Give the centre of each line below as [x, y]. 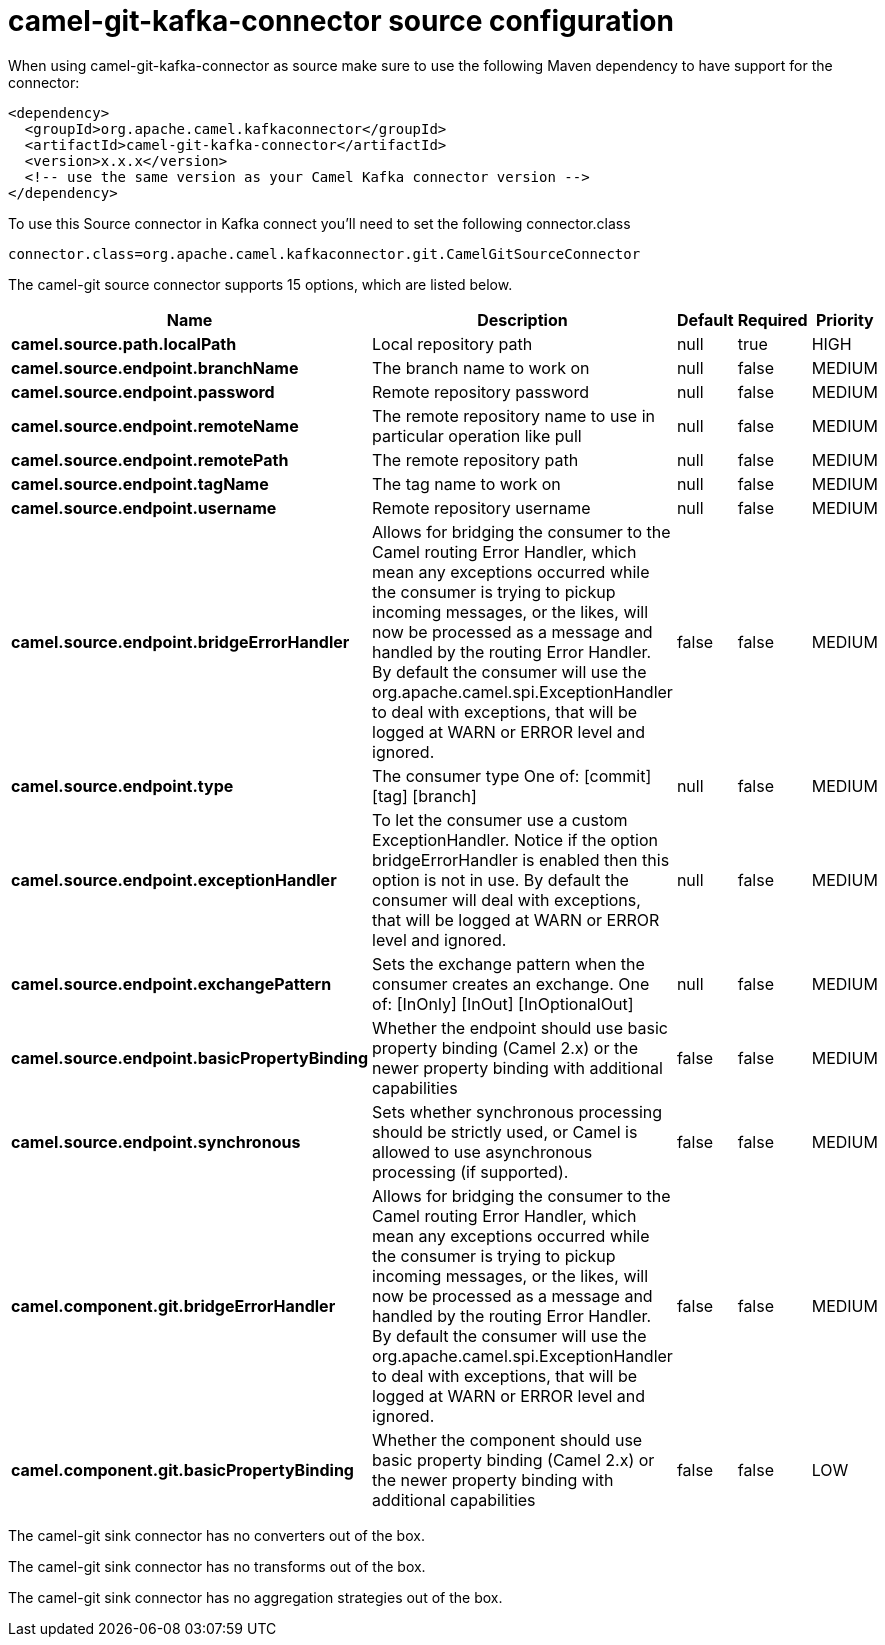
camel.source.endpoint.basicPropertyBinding [190, 1057]
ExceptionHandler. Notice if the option [515, 839]
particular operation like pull [477, 435]
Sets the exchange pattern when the [508, 963]
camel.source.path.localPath [124, 343]
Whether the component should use [507, 1439]
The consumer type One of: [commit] [512, 775]
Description [522, 319]
